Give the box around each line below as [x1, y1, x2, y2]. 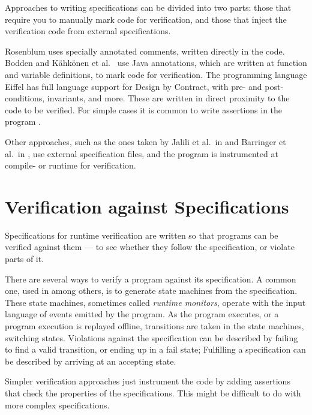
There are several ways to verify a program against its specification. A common [5, 272, 296, 285]
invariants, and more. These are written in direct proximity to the [47, 92, 290, 104]
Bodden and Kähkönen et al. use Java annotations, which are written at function [5, 56, 307, 69]
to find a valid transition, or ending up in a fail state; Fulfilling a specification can [5, 343, 306, 356]
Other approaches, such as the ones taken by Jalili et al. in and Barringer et [5, 135, 286, 148]
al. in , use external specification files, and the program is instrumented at [5, 147, 278, 160]
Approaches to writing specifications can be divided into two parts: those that [5, 1, 292, 13]
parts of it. [5, 252, 44, 265]
